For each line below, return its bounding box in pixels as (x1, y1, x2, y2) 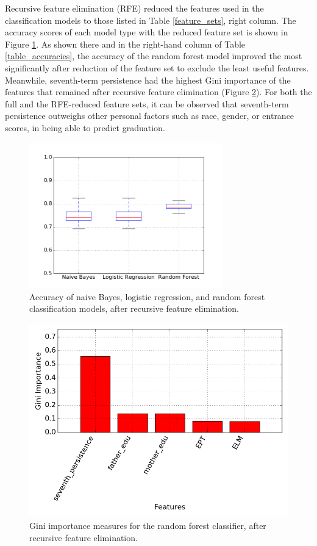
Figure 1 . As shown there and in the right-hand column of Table (5, 37, 246, 50)
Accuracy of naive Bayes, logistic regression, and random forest (29, 290, 265, 303)
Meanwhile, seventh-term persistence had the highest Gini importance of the (5, 73, 291, 86)
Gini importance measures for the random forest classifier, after (29, 519, 266, 532)
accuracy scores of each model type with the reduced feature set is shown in (5, 26, 288, 38)
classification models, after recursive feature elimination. (29, 302, 239, 315)
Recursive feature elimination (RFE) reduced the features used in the (5, 2, 264, 14)
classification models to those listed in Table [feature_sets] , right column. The (5, 13, 296, 26)
